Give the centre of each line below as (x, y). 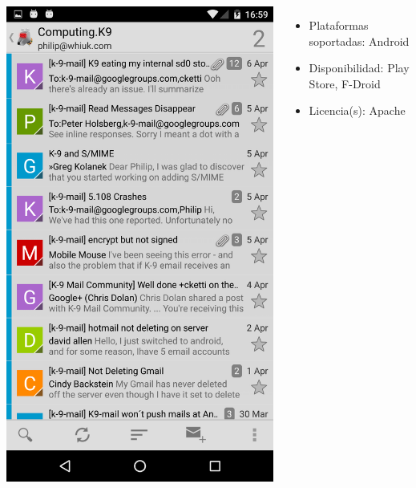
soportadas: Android (359, 41)
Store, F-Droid (345, 83)
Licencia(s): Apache (357, 110)
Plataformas (339, 25)
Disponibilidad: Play (359, 68)
